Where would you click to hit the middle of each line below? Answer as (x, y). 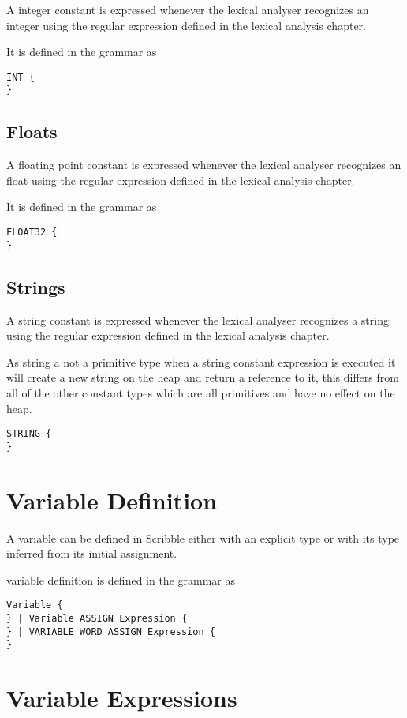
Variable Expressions (122, 698)
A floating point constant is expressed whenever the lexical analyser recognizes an (204, 165)
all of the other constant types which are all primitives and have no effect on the (201, 392)
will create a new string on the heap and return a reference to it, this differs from (203, 377)
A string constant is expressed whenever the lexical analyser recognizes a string (198, 320)
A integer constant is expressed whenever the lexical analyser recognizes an (188, 9)
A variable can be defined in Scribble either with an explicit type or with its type (203, 538)
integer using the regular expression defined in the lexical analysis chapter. (186, 25)
